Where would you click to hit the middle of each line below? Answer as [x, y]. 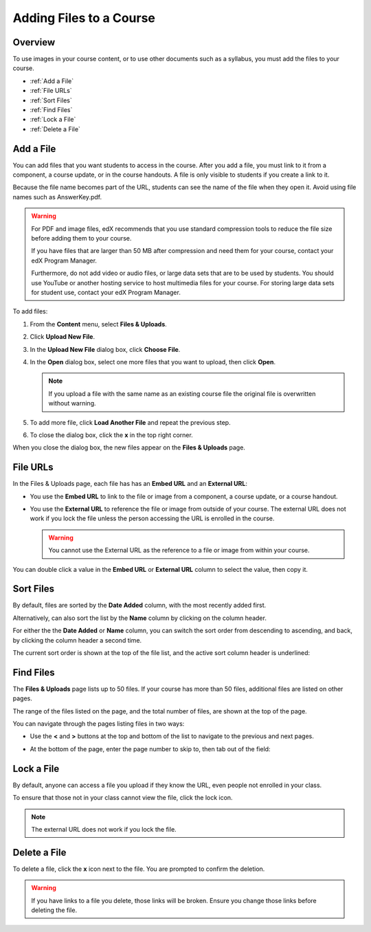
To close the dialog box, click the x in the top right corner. [112, 435]
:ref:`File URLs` [51, 91]
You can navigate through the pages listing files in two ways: [99, 724]
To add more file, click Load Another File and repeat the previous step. [130, 422]
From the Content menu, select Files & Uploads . [99, 324]
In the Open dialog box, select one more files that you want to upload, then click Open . [153, 362]
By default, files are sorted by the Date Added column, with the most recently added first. [139, 606]
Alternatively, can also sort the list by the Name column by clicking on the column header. [140, 618]
